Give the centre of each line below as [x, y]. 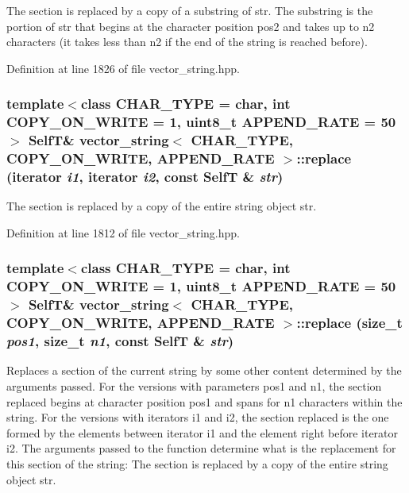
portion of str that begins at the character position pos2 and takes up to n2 [191, 26]
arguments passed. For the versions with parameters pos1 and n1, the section [194, 385]
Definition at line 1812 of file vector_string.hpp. [123, 232]
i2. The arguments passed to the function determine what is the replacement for [201, 448]
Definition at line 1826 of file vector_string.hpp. [123, 68]
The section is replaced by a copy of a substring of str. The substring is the [190, 10]
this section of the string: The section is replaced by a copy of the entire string [197, 463]
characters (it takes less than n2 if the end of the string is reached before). [187, 42]
